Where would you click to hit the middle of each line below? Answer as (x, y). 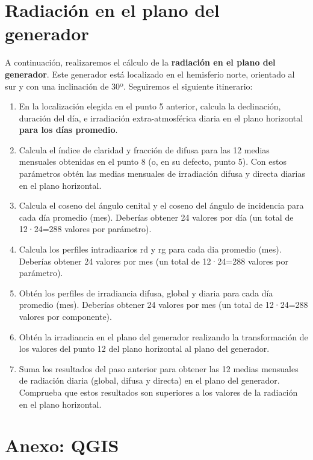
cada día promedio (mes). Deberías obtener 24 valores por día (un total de (156, 217)
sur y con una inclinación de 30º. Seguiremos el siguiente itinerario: (129, 86)
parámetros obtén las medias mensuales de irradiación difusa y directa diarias (162, 173)
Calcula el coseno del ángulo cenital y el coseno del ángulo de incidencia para (161, 205)
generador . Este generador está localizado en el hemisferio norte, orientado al (150, 74)
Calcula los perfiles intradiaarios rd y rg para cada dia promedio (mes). (150, 249)
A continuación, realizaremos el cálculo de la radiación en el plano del (140, 62)
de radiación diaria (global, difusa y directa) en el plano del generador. (149, 380)
